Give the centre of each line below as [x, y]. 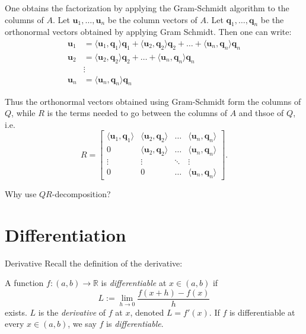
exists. [16, 312]
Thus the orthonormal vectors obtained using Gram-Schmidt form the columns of [153, 101]
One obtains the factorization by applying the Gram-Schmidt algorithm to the [147, 8]
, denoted [147, 312]
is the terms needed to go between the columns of [137, 113]
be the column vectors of [152, 19]
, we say [82, 324]
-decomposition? [81, 193]
